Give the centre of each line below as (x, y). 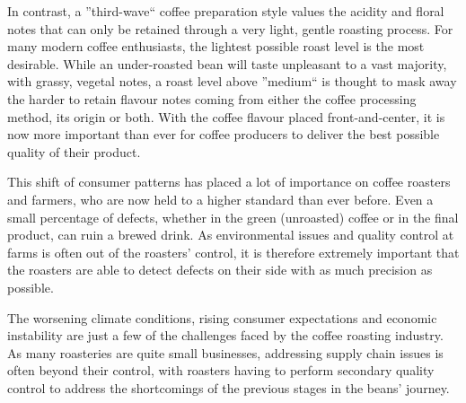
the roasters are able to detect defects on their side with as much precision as (220, 270)
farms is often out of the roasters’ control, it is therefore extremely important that (233, 252)
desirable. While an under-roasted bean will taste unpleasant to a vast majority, (227, 63)
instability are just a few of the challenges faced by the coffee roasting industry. (225, 335)
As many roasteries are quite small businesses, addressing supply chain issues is (225, 352)
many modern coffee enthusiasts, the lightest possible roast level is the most (216, 46)
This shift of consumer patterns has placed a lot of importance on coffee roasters (229, 182)
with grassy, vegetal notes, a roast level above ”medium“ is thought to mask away (232, 81)
